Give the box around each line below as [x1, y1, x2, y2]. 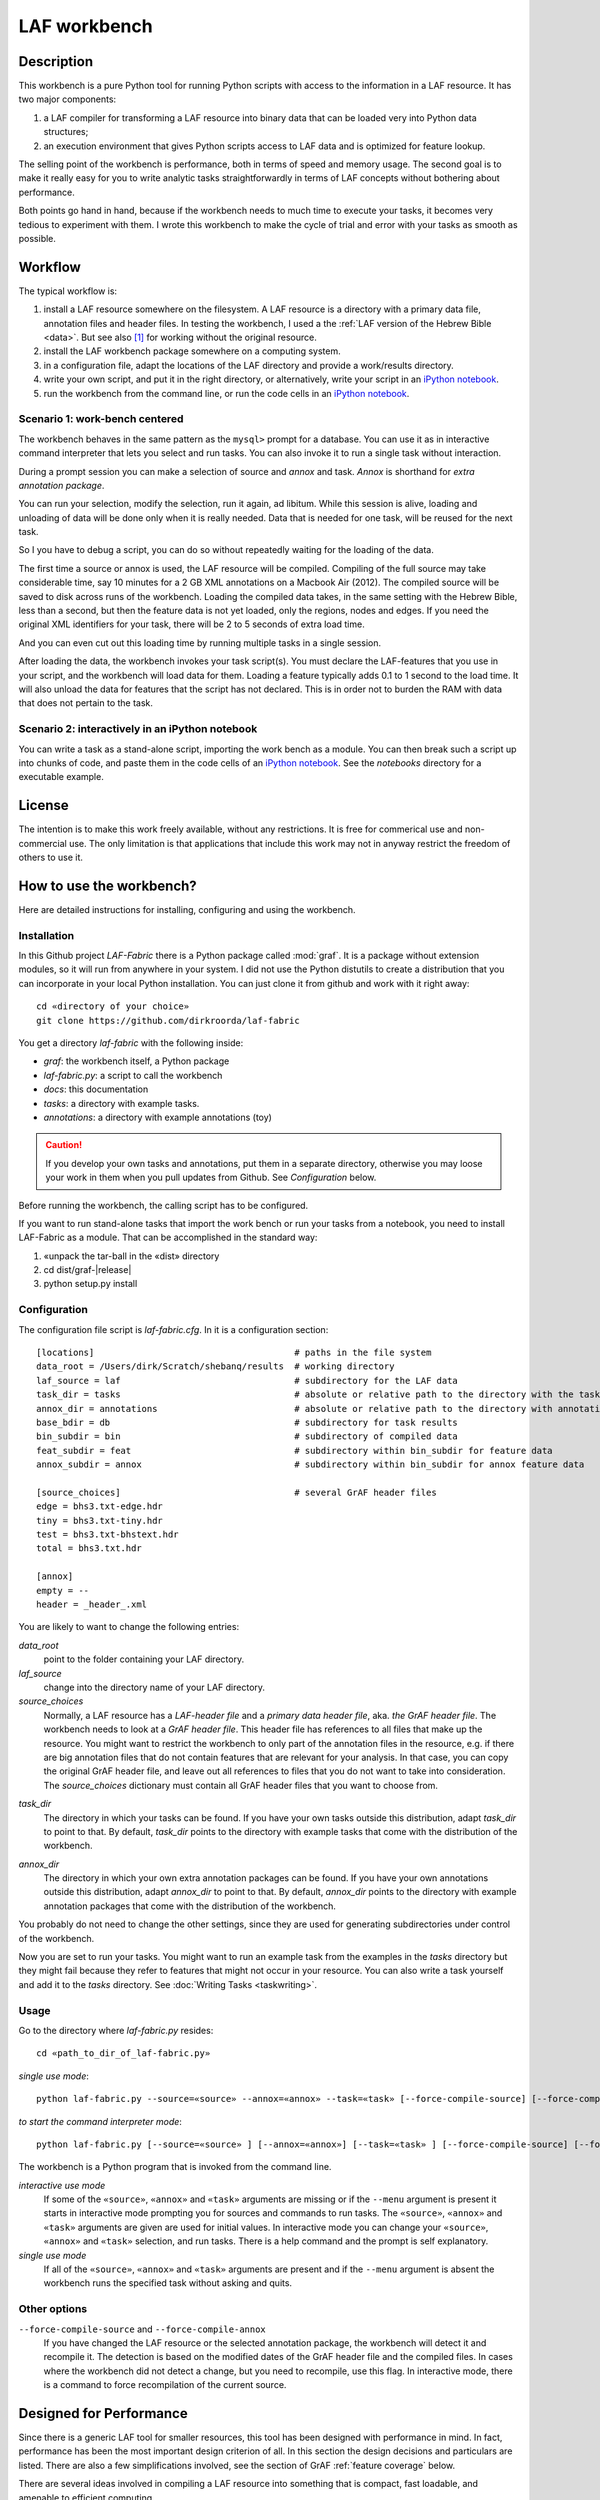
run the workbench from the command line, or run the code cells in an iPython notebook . [43, 387, 410, 399]
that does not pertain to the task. [18, 697, 154, 709]
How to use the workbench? [18, 877, 197, 894]
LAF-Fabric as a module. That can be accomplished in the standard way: [18, 1231, 318, 1244]
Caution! [45, 1139, 83, 1151]
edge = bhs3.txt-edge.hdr [36, 1501, 164, 1512]
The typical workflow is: [18, 285, 118, 297]
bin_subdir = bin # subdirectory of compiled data [36, 1431, 459, 1442]
